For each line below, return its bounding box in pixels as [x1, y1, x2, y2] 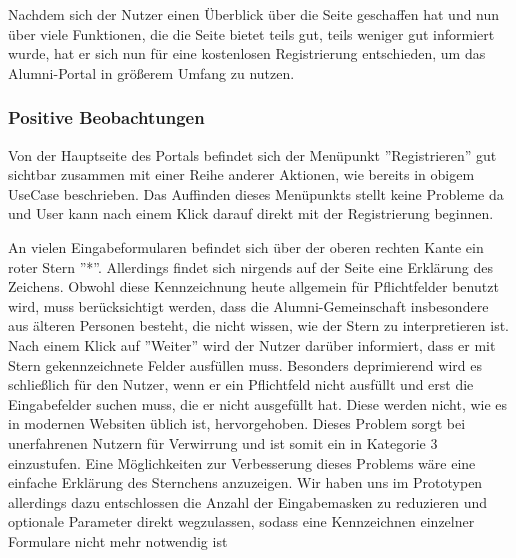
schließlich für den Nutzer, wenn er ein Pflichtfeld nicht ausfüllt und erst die [8, 374, 474, 395]
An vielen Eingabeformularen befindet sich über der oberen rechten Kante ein [8, 236, 484, 257]
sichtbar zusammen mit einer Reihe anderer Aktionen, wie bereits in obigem [8, 164, 475, 185]
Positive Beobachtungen [8, 105, 205, 130]
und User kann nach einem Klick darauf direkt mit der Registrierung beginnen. [8, 203, 494, 224]
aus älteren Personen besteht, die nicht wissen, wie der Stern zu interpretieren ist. [8, 315, 510, 336]
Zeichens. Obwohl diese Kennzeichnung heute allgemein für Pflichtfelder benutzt [8, 276, 499, 297]
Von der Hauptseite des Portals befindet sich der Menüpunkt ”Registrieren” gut [8, 144, 497, 165]
